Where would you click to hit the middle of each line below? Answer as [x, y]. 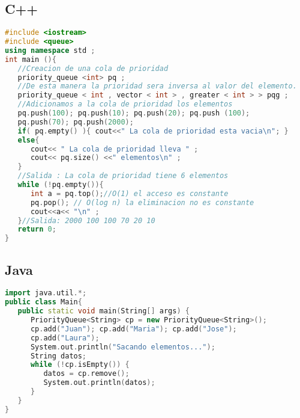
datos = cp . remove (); [86, 374]
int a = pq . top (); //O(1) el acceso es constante [129, 193]
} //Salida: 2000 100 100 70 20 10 [86, 220]
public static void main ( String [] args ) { [103, 311]
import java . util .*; [46, 293]
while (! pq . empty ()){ [61, 185]
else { [28, 140]
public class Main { [43, 302]
